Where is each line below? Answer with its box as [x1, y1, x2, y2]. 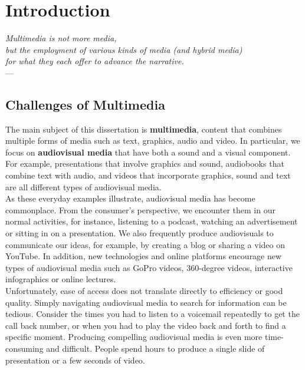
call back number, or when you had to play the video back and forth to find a [5, 319, 286, 331]
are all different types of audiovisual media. [5, 180, 162, 193]
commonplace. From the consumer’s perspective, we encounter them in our [5, 203, 276, 216]
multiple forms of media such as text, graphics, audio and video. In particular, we [5, 134, 300, 147]
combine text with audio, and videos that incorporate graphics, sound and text [5, 169, 291, 181]
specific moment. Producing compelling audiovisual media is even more [5, 331, 263, 343]
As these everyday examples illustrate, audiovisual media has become [5, 192, 255, 204]
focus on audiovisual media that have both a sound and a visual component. [5, 146, 291, 158]
